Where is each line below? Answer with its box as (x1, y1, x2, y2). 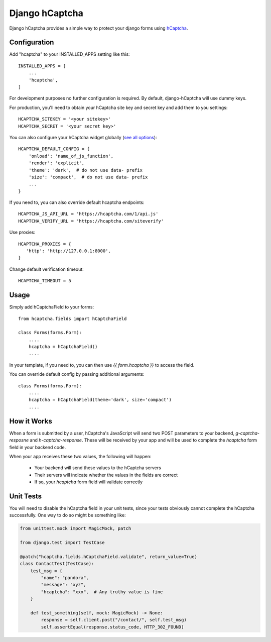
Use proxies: (9, 229, 36, 236)
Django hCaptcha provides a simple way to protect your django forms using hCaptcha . (9, 25, 188, 31)
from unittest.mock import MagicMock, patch (20, 525, 131, 531)
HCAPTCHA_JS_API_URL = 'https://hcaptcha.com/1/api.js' (18, 211, 159, 217)
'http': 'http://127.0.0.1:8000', (26, 248, 111, 254)
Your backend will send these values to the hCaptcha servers (34, 465, 162, 471)
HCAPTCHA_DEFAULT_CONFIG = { (18, 146, 90, 152)
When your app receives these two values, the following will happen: (9, 453, 152, 459)
